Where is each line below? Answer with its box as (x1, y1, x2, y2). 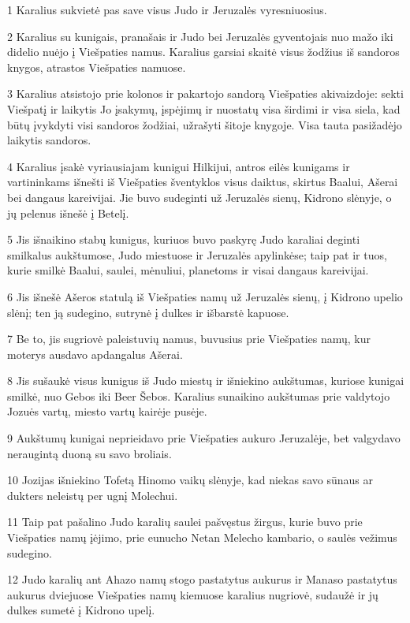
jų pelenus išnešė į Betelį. (7, 204, 129, 221)
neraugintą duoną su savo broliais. (7, 445, 172, 461)
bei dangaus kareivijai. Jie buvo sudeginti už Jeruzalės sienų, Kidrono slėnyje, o (7, 188, 392, 205)
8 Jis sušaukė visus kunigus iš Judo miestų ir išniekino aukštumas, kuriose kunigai (7, 372, 404, 389)
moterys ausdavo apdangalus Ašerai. (7, 345, 183, 362)
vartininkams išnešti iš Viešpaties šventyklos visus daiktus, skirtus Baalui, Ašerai (7, 173, 398, 190)
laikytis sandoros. (7, 132, 91, 148)
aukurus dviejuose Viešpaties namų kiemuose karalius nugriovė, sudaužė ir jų (7, 586, 378, 602)
